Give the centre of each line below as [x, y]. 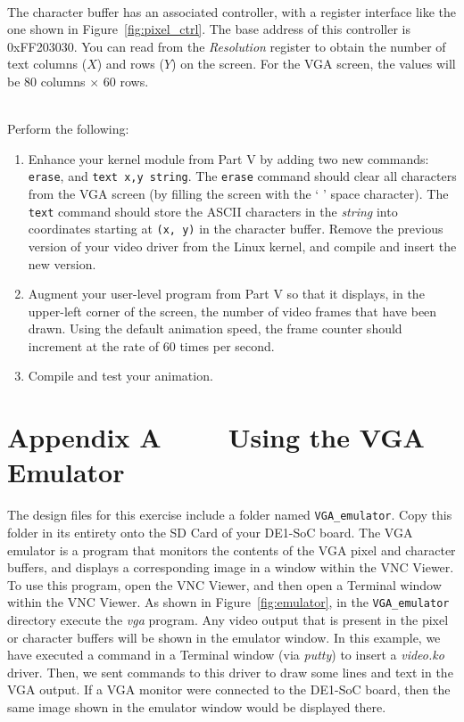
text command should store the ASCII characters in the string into [213, 211]
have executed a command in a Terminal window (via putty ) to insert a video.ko [226, 655]
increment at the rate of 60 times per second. [151, 345]
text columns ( [47, 64]
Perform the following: [68, 129]
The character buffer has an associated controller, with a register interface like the [232, 11]
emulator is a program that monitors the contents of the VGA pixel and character [232, 550]
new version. [62, 263]
